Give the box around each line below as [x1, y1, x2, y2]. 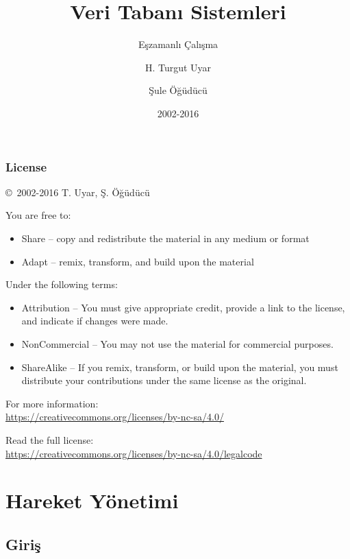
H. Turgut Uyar [145, 60, 212, 74]
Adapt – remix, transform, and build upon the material [21, 254, 254, 268]
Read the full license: [5, 432, 94, 447]
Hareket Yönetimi [5, 486, 179, 514]
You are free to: [5, 208, 71, 222]
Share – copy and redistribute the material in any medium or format [21, 230, 310, 245]
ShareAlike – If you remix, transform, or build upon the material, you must [21, 359, 338, 374]
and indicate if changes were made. [21, 313, 168, 328]
